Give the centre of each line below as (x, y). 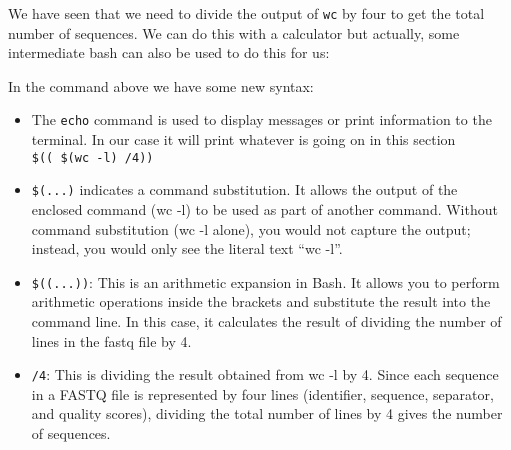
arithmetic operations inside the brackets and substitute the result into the (261, 301)
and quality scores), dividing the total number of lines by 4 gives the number (267, 413)
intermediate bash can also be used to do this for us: (169, 52)
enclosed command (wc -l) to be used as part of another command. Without (264, 209)
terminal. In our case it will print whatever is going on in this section (243, 139)
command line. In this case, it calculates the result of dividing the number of (266, 321)
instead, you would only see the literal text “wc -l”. (187, 248)
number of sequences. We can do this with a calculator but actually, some (234, 32)
